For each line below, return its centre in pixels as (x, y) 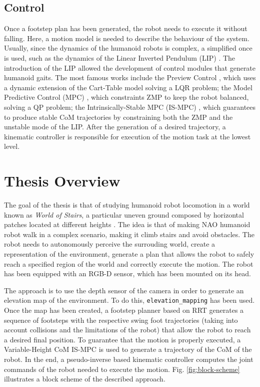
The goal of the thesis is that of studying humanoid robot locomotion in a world (127, 205)
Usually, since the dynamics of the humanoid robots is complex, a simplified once (128, 48)
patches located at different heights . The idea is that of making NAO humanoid (127, 224)
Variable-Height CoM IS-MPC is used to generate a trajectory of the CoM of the (128, 349)
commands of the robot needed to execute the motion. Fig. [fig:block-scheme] (122, 369)
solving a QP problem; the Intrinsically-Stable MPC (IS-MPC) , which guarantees (130, 107)
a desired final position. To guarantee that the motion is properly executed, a (122, 339)
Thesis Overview (62, 181)
